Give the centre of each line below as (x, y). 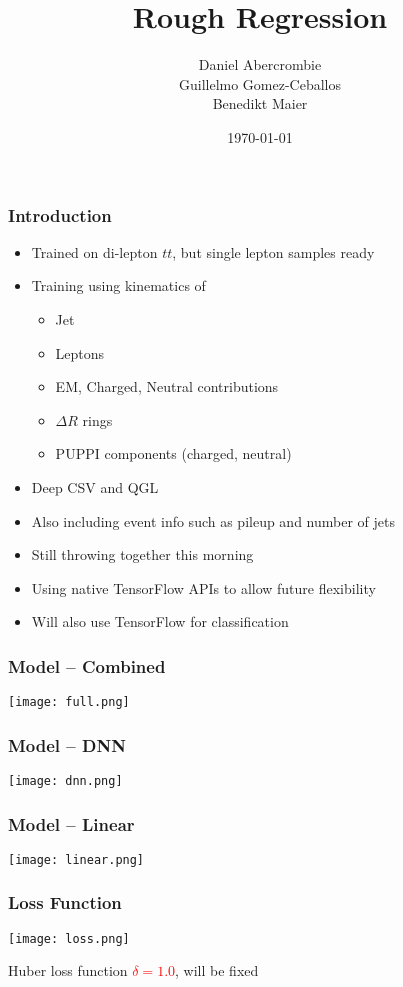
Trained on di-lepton (94, 251)
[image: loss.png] (69, 938)
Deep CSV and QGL (95, 486)
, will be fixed (217, 970)
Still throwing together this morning (142, 554)
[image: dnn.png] (65, 781)
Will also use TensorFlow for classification (160, 621)
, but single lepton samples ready (273, 251)
